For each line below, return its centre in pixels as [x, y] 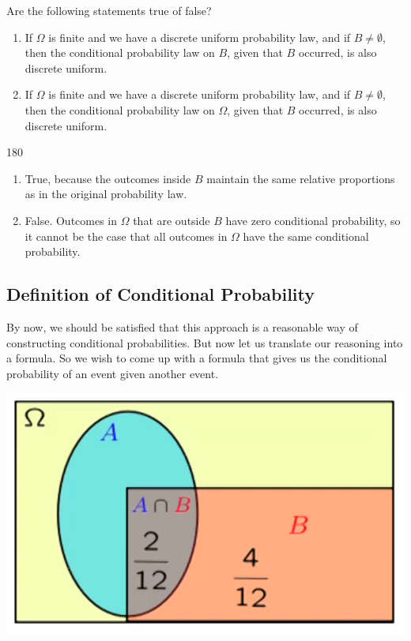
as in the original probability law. [106, 194]
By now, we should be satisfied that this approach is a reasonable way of [182, 326]
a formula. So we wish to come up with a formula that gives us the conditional [197, 358]
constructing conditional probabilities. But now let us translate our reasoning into [205, 342]
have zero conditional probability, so [313, 220]
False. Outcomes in [71, 220]
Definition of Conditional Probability [161, 294]
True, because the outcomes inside [108, 178]
